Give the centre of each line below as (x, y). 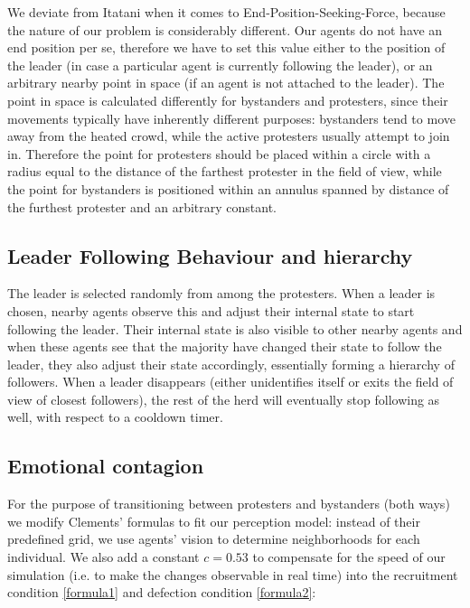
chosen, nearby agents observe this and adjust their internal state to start (211, 310)
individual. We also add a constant (103, 557)
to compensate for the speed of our (349, 557)
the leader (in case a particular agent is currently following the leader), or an (220, 65)
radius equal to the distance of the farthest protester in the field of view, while (225, 171)
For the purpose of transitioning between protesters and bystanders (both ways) (229, 504)
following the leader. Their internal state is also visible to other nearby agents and (235, 328)
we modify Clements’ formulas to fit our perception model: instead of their (214, 521)
